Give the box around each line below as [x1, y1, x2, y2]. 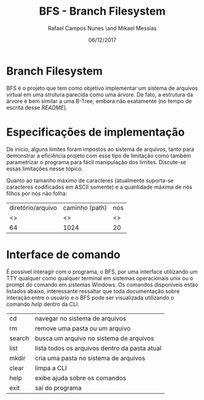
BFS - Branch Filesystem [38, 4, 166, 18]
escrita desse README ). [6, 104, 68, 111]
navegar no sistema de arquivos [35, 314, 127, 322]
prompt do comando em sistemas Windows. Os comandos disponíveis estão [6, 281, 199, 288]
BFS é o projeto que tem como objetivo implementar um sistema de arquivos [6, 84, 198, 92]
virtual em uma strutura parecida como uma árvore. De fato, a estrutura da [6, 90, 193, 98]
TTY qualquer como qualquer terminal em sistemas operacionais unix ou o [6, 274, 194, 282]
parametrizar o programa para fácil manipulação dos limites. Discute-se [6, 158, 187, 165]
